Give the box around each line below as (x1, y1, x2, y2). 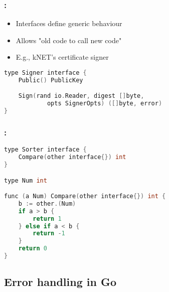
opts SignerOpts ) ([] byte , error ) (47, 100, 162, 107)
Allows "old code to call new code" (16, 35, 122, 45)
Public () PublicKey (18, 76, 83, 84)
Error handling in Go (4, 274, 117, 289)
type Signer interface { (4, 69, 87, 76)
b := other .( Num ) (18, 200, 76, 207)
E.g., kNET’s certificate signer (16, 52, 109, 62)
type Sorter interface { (4, 146, 87, 154)
